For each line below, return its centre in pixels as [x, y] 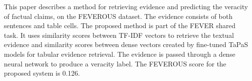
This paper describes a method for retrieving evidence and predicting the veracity [126, 6]
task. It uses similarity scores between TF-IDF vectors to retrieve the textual [119, 35]
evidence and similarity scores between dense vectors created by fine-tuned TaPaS [126, 44]
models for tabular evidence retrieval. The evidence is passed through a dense [120, 54]
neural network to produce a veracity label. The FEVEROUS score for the [115, 63]
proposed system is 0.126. [42, 73]
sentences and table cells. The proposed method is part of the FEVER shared [120, 25]
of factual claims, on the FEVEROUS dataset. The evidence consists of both [118, 16]
